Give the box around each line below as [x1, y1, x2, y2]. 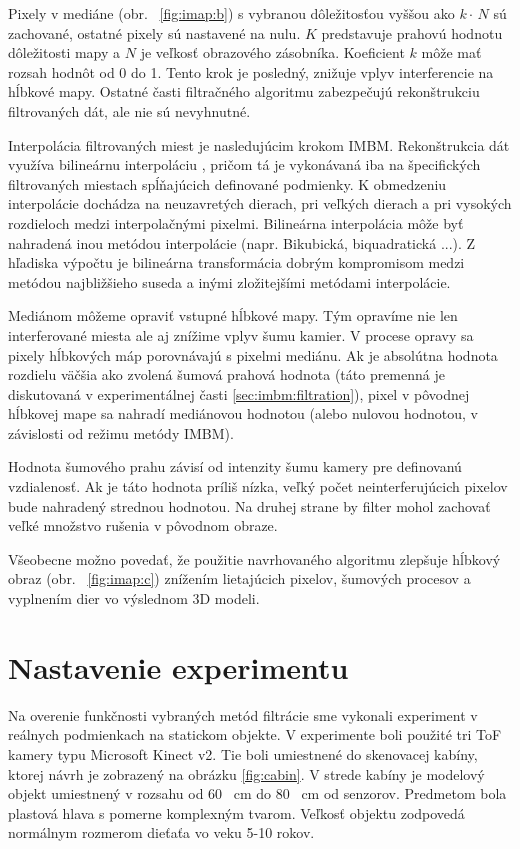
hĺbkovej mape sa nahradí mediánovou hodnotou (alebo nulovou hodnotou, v [8, 403, 478, 424]
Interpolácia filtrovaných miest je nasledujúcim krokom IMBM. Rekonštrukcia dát [8, 134, 510, 155]
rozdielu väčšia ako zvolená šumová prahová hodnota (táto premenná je [8, 364, 445, 385]
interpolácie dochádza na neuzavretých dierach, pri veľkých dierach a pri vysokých [8, 193, 512, 214]
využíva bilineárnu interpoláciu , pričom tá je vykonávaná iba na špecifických [8, 154, 481, 175]
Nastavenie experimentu [8, 646, 349, 687]
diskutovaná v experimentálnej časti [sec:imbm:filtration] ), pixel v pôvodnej [8, 383, 470, 404]
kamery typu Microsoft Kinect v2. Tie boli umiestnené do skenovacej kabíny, [8, 743, 478, 764]
